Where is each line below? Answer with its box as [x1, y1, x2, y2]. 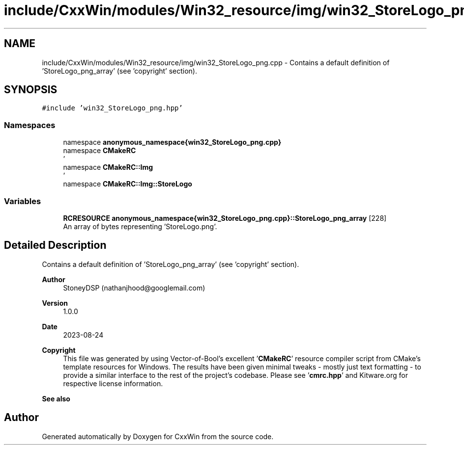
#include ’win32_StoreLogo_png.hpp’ [42, 104, 183, 112]
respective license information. [63, 379, 163, 388]
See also [42, 394, 70, 403]
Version [42, 298, 68, 307]
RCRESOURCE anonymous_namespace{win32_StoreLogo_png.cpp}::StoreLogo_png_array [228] [63, 213, 387, 222]
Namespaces [4, 120, 56, 130]
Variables [4, 196, 41, 206]
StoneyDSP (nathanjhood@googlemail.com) [63, 283, 205, 292]
